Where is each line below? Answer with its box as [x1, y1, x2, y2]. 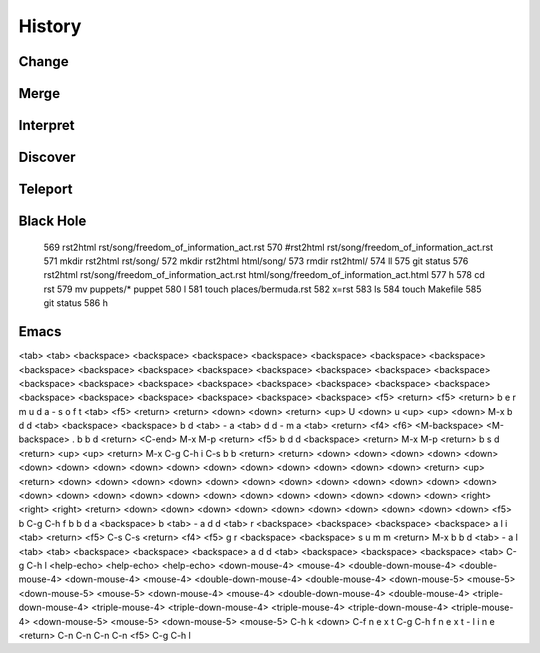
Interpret [18, 117, 75, 134]
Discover [18, 149, 76, 166]
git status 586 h [43, 297, 109, 309]
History [18, 15, 82, 37]
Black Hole [18, 213, 87, 230]
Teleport [18, 181, 73, 198]
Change [18, 53, 69, 70]
